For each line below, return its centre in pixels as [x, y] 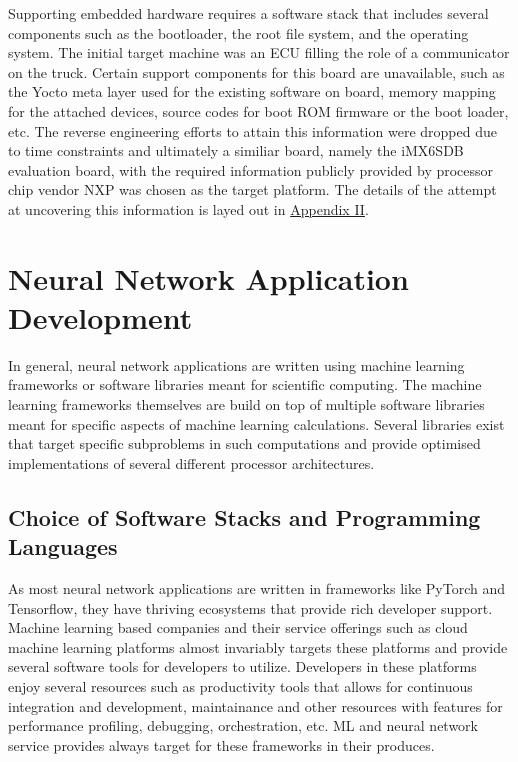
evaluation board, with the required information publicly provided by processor [251, 169]
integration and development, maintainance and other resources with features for [255, 705]
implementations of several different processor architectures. [191, 462]
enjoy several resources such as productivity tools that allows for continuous [240, 685]
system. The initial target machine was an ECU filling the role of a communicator [259, 52]
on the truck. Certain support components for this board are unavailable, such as [256, 71]
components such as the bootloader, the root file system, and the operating [238, 32]
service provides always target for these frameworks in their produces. [221, 744]
